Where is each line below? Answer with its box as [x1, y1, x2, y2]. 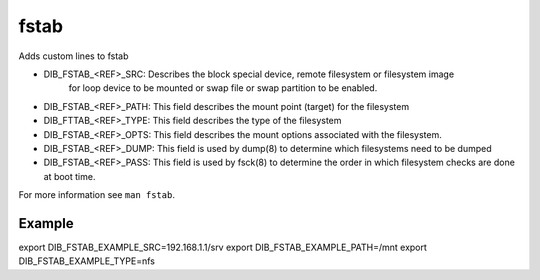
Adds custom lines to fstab [18, 50, 129, 62]
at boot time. [43, 170, 96, 182]
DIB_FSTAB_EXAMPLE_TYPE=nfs [18, 255, 155, 267]
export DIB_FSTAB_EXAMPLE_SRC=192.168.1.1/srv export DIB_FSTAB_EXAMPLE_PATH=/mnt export [18, 241, 427, 253]
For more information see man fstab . [18, 189, 175, 201]
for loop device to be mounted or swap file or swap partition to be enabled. [68, 82, 378, 94]
